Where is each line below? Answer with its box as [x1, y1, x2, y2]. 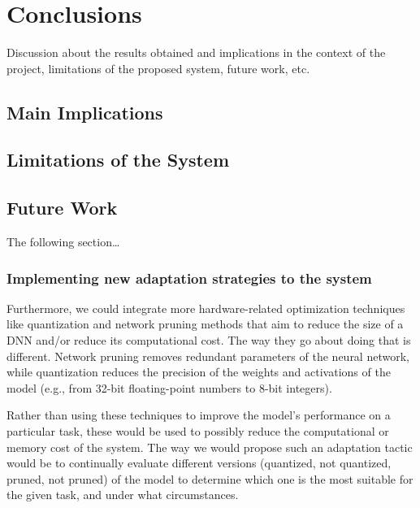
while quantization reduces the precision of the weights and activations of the [6, 363, 391, 380]
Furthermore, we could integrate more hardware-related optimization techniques [6, 299, 405, 316]
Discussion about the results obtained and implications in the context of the [6, 44, 386, 61]
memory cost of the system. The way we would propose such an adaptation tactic [6, 438, 413, 455]
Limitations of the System [6, 147, 230, 172]
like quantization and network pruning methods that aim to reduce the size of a [6, 315, 404, 332]
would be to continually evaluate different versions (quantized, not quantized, [6, 454, 392, 471]
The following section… [6, 233, 120, 250]
